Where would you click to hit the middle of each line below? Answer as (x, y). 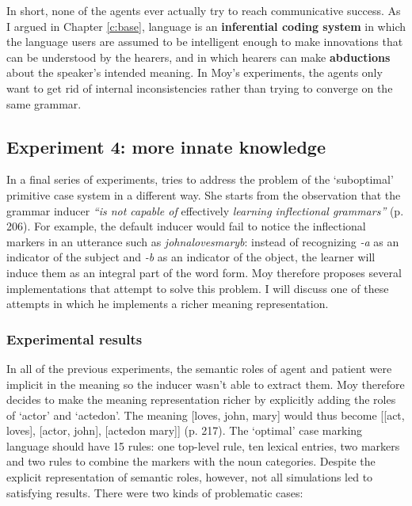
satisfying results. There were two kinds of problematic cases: (155, 492)
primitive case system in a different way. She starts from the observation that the (204, 194)
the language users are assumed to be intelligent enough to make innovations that (205, 42)
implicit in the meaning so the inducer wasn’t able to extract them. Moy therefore (206, 384)
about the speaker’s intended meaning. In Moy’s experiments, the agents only (195, 72)
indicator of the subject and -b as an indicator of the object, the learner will (191, 257)
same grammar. (44, 103)
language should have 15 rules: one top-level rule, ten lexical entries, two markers (203, 445)
